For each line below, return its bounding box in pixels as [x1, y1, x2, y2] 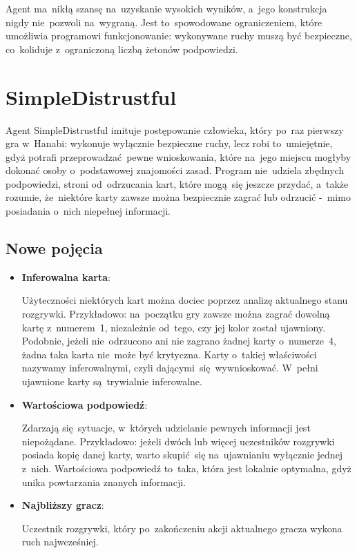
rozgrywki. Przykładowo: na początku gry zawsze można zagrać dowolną [21, 307, 330, 321]
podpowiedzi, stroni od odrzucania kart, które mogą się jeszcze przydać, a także [6, 176, 349, 191]
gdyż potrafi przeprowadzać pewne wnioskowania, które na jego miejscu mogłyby [6, 149, 351, 164]
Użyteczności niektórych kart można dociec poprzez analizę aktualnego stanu [21, 293, 348, 307]
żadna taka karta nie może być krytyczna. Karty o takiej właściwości [21, 347, 317, 361]
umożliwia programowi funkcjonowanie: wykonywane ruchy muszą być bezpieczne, [6, 28, 352, 43]
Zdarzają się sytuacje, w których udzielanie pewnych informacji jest [21, 420, 311, 435]
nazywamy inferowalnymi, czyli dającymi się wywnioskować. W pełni [21, 360, 318, 375]
